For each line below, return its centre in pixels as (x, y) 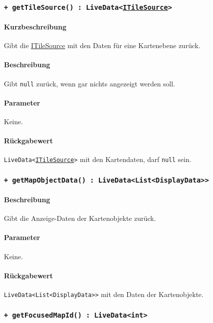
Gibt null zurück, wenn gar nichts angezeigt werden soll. (90, 83)
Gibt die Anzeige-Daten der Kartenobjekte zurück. (80, 218)
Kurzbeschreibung (35, 27)
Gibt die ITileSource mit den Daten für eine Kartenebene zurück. (102, 45)
